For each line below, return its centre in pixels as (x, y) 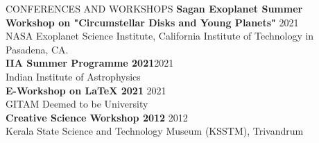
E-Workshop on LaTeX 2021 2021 (86, 90)
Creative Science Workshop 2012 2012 (97, 117)
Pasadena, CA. (37, 49)
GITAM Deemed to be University (77, 104)
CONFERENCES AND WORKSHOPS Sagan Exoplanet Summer (154, 8)
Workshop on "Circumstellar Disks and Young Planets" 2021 (152, 22)
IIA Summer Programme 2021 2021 (90, 63)
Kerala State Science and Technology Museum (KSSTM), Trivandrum (155, 131)
